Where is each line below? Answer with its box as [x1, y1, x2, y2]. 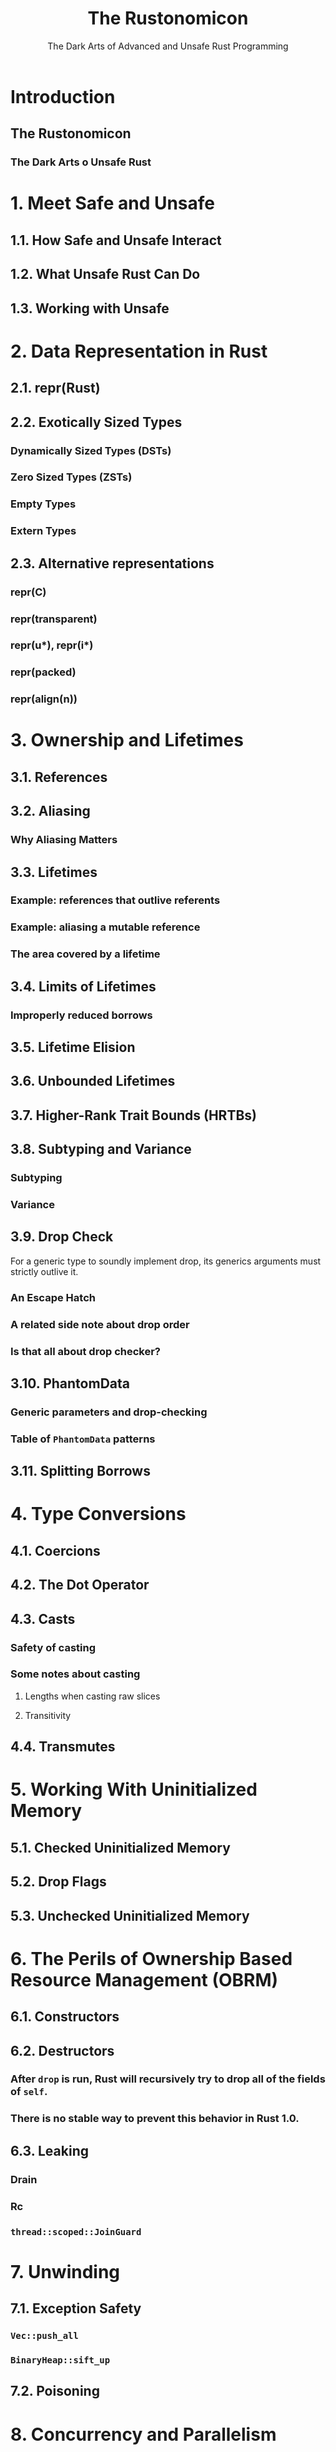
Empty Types [10, 497, 77, 511]
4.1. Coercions [10, 1542, 101, 1559]
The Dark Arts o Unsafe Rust [10, 155, 152, 169]
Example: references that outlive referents [10, 893, 221, 907]
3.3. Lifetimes [10, 863, 98, 881]
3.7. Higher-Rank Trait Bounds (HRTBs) [10, 1107, 257, 1124]
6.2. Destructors [10, 2042, 115, 2059]
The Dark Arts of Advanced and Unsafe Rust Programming [47, 40, 289, 52]
